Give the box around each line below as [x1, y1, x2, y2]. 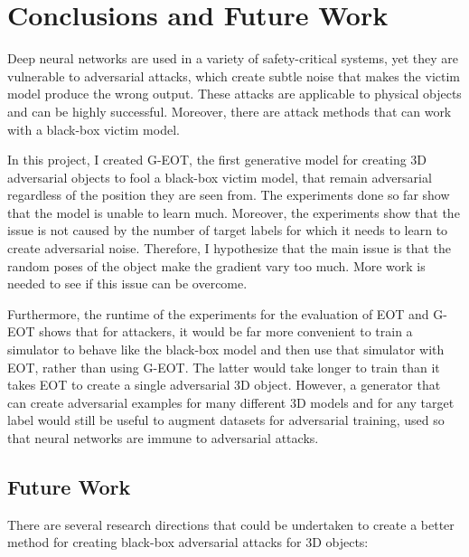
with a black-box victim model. [7, 119, 180, 138]
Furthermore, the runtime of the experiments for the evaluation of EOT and [7, 304, 429, 323]
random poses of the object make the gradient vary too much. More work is [7, 256, 426, 275]
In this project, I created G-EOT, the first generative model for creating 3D [7, 150, 427, 169]
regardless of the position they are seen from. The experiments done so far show [7, 185, 450, 204]
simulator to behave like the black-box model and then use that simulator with [7, 340, 445, 359]
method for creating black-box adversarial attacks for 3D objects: [7, 533, 369, 552]
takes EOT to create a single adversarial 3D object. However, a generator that [7, 375, 441, 394]
